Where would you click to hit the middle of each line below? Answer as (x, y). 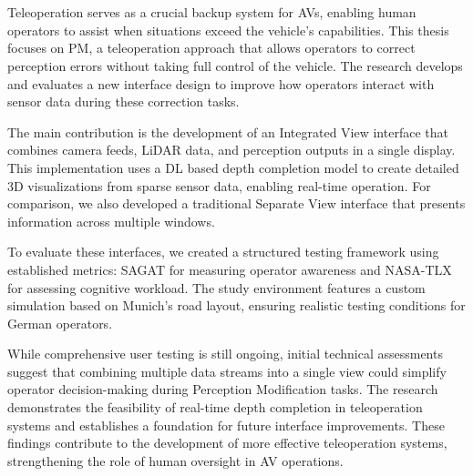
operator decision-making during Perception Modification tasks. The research (223, 389)
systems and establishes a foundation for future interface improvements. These (226, 425)
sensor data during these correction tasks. (123, 101)
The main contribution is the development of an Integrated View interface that (228, 132)
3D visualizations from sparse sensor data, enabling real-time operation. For (219, 185)
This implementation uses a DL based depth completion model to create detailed (233, 167)
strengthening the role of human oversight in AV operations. (175, 460)
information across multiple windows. (111, 221)
